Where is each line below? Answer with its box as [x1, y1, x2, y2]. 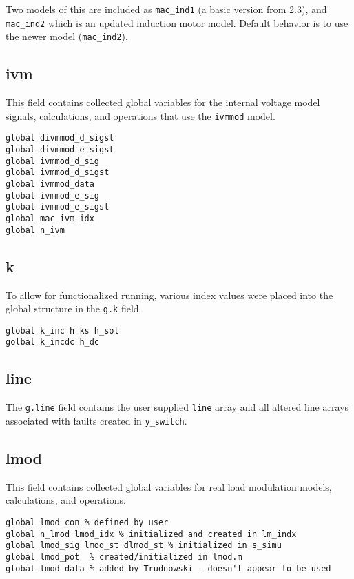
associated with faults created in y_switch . [6, 413, 187, 427]
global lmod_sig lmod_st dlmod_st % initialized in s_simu [6, 540, 282, 551]
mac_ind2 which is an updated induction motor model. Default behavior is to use [6, 15, 348, 30]
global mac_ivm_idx [6, 214, 94, 224]
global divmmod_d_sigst [6, 133, 114, 143]
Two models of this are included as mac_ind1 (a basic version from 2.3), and [6, 2, 327, 16]
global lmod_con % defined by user [6, 518, 169, 527]
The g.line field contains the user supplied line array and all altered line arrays [6, 400, 348, 414]
